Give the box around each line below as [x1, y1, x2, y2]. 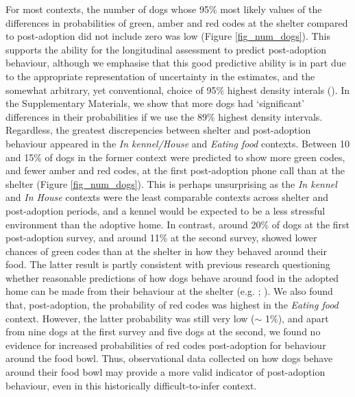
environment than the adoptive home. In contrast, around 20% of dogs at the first [5, 217, 350, 231]
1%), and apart [265, 311, 329, 325]
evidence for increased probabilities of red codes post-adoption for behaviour [5, 337, 326, 352]
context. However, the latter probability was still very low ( [5, 311, 255, 325]
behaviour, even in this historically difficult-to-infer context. [5, 378, 257, 392]
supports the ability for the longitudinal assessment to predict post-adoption [5, 42, 327, 56]
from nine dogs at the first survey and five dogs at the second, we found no [5, 324, 321, 339]
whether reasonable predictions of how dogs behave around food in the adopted [5, 270, 339, 285]
